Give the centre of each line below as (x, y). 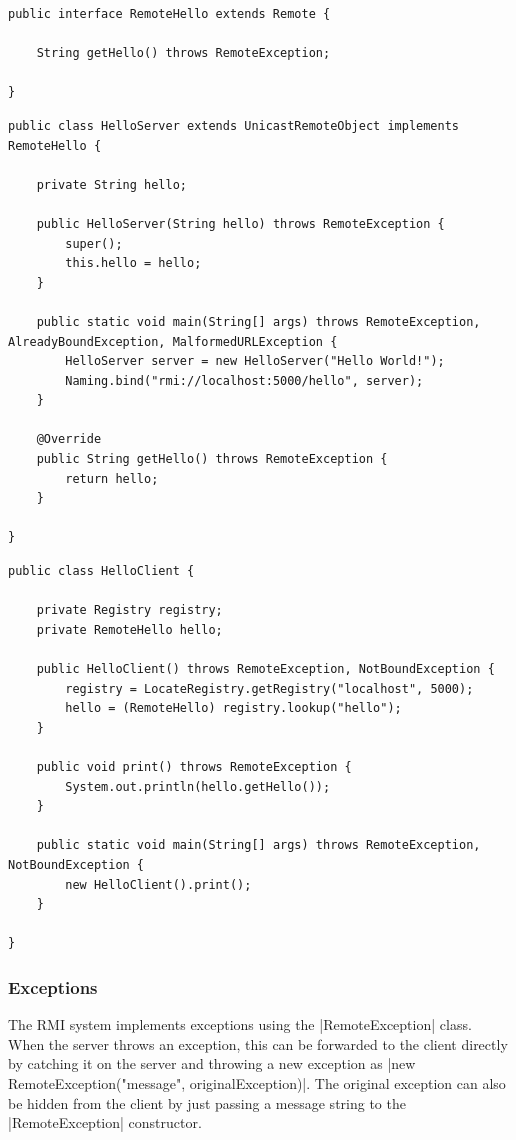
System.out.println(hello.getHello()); (198, 786)
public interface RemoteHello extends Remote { (169, 14)
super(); (94, 243)
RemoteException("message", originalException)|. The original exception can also (257, 1082)
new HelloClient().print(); (158, 884)
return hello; (112, 478)
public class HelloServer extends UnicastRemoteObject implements (234, 125)
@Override (69, 439)
